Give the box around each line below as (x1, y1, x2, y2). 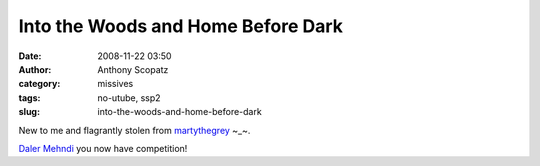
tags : (18, 91, 41, 104)
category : (18, 78, 61, 90)
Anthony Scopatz (97, 63, 169, 75)
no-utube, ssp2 (97, 91, 161, 104)
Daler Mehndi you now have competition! (18, 142, 188, 154)
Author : (18, 63, 52, 75)
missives (97, 78, 134, 90)
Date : (18, 50, 42, 62)
